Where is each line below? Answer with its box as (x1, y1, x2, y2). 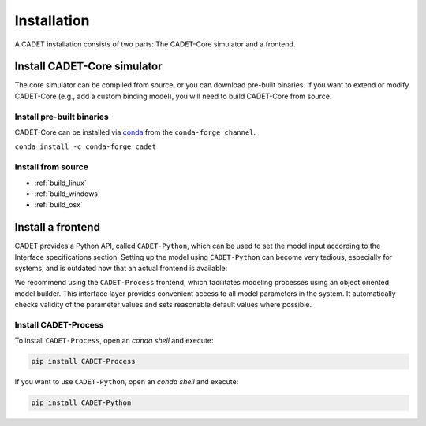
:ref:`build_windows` (34, 189, 100, 198)
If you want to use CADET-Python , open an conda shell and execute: (14, 377, 239, 387)
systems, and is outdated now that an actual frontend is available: (14, 263, 228, 272)
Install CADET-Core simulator (14, 60, 163, 73)
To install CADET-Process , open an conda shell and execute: (14, 335, 214, 346)
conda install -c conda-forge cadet (14, 143, 157, 151)
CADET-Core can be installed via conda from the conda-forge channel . (14, 127, 256, 137)
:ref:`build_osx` (34, 200, 83, 209)
